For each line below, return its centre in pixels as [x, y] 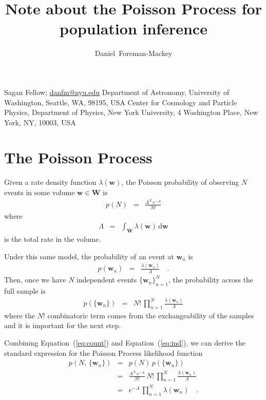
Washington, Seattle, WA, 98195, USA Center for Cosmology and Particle [121, 102]
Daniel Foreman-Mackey [134, 53]
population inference [134, 28]
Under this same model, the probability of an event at [89, 256]
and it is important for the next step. [63, 325]
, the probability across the [211, 280]
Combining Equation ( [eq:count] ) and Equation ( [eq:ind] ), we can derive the [125, 343]
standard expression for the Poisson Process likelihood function [103, 353]
